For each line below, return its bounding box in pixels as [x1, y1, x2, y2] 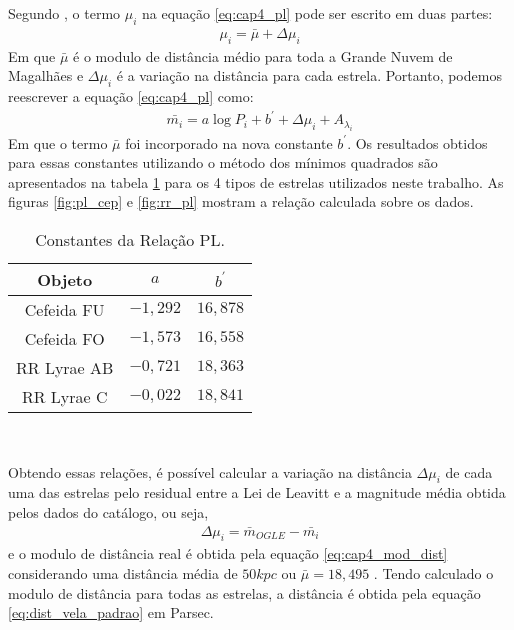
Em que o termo [8, 132, 108, 153]
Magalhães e [8, 65, 84, 86]
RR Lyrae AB [16, 355, 114, 379]
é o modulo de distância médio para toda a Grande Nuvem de [73, 45, 453, 66]
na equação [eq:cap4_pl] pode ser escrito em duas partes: [142, 3, 493, 23]
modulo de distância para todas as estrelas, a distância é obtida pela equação [8, 582, 481, 603]
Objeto [37, 267, 93, 291]
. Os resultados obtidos [347, 132, 488, 153]
